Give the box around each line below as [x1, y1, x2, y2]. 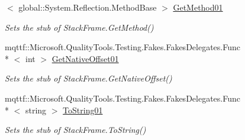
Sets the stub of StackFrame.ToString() [5, 123, 146, 136]
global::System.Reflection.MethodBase [18, 1, 157, 13]
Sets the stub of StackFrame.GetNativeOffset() [5, 72, 172, 84]
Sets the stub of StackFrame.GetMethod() [5, 21, 154, 33]
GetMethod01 [173, 1, 223, 13]
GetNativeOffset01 [51, 52, 119, 64]
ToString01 [63, 103, 103, 116]
